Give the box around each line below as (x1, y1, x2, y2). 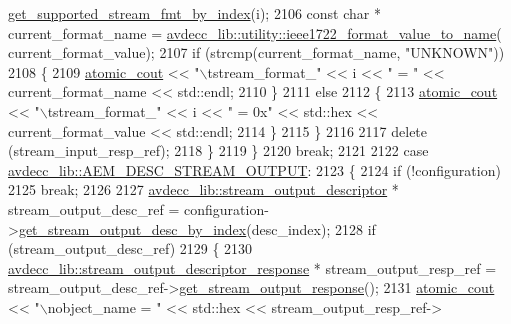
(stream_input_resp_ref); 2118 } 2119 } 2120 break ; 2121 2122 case (8, 140, 429, 161)
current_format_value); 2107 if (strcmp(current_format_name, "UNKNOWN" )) (8, 42, 505, 63)
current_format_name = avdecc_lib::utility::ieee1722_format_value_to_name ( (8, 22, 502, 43)
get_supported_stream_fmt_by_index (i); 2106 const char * (8, 3, 381, 23)
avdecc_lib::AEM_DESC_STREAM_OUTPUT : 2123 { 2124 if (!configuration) (8, 159, 501, 180)
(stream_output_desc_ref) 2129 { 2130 (8, 238, 253, 259)
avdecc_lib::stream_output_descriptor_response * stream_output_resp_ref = (8, 257, 497, 278)
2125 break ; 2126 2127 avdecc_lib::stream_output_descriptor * (8, 179, 399, 200)
